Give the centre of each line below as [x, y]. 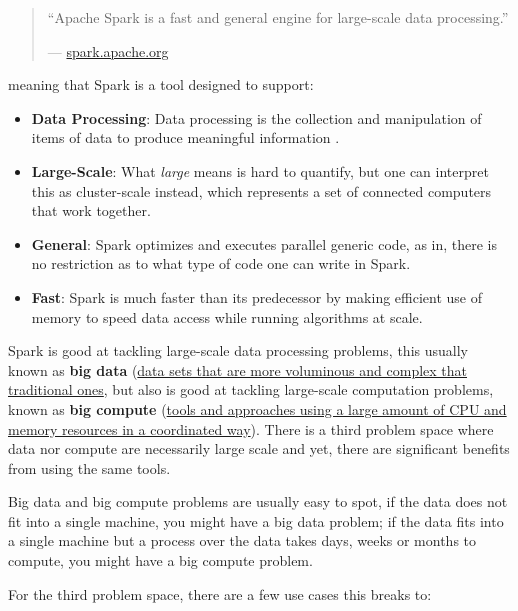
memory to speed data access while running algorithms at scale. [227, 316]
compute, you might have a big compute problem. [160, 560]
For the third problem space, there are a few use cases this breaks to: [220, 593]
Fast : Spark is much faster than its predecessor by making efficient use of [256, 296]
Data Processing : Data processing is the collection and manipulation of [256, 117]
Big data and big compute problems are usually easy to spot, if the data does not [258, 501]
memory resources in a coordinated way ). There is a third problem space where [251, 428]
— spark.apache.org [108, 50]
